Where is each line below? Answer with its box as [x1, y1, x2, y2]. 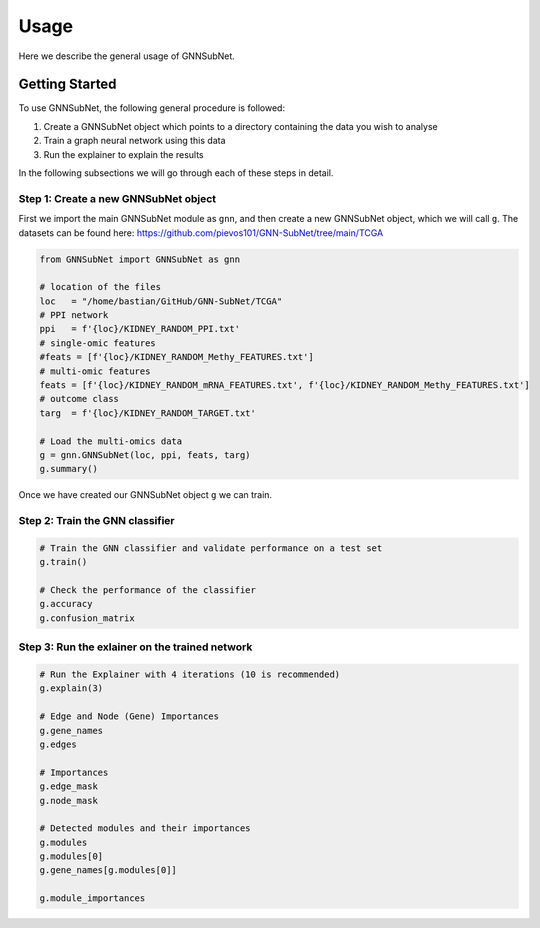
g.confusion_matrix [39, 612, 135, 624]
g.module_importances [39, 893, 146, 904]
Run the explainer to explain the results [43, 148, 204, 160]
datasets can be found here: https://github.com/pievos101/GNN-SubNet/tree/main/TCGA [18, 226, 384, 239]
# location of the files [39, 281, 162, 293]
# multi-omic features [39, 365, 151, 377]
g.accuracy [39, 598, 93, 610]
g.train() [39, 556, 88, 568]
